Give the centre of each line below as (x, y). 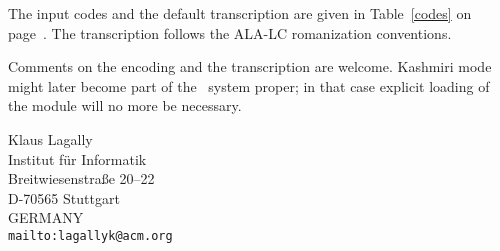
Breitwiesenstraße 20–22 (81, 178)
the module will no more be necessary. (125, 105)
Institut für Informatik (77, 158)
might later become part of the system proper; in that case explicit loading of (249, 85)
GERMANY (46, 217)
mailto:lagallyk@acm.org (90, 235)
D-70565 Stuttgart (64, 197)
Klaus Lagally (50, 138)
